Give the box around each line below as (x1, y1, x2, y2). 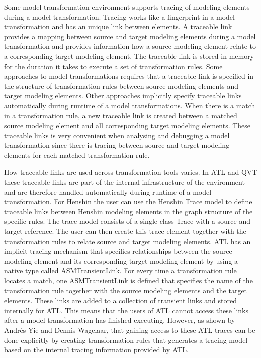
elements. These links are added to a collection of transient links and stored (4, 295, 237, 306)
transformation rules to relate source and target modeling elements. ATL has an (4, 235, 251, 246)
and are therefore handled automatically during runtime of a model (4, 186, 212, 197)
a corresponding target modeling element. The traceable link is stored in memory (4, 50, 254, 61)
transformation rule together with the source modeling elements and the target (4, 285, 247, 295)
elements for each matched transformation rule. (4, 149, 150, 160)
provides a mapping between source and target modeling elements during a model (4, 31, 256, 41)
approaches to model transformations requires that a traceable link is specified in (4, 71, 254, 81)
